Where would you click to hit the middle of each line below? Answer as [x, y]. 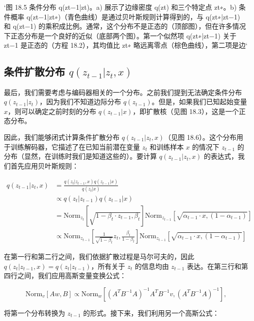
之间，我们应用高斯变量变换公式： [72, 275]
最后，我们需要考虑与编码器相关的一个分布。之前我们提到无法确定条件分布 [123, 92]
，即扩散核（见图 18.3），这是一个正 [189, 111]
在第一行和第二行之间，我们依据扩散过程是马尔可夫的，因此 [99, 256]
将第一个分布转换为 [34, 312]
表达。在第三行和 [214, 266]
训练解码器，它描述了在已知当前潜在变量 [75, 146]
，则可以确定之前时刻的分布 [52, 111]
